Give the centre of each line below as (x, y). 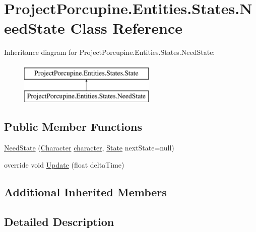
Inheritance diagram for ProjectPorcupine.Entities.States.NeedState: (110, 52)
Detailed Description (59, 221)
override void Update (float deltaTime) (64, 164)
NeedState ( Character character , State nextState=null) (89, 148)
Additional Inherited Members (85, 191)
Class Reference (126, 28)
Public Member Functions (73, 127)
